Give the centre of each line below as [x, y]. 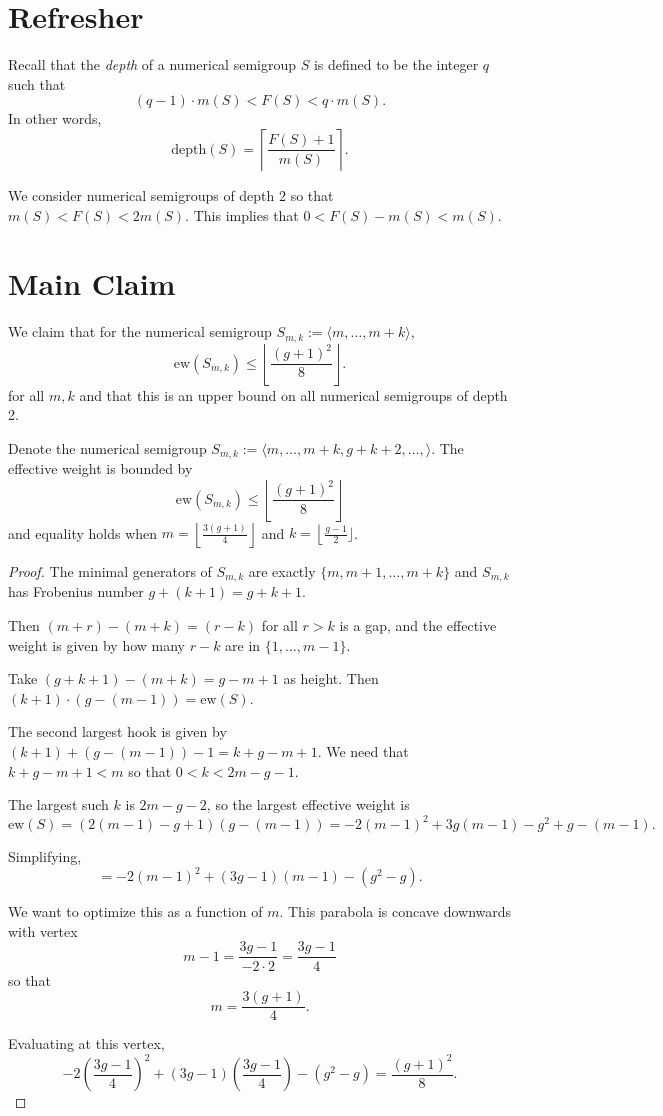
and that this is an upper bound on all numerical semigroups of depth [293, 394]
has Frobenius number [76, 591]
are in [243, 644]
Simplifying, [45, 856]
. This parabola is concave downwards [395, 911]
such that [37, 83]
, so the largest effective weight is [308, 804]
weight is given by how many [97, 644]
